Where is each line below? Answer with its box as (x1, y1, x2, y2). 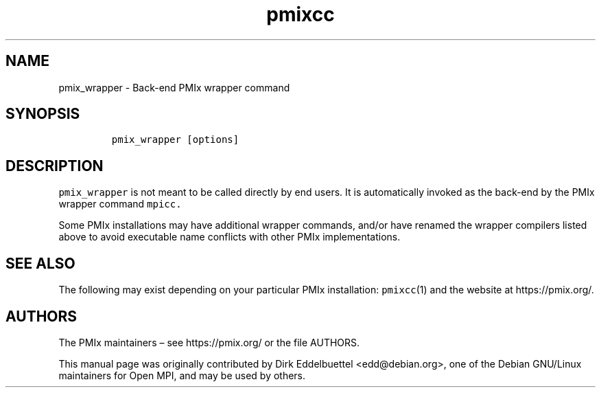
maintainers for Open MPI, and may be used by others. (58, 369, 306, 381)
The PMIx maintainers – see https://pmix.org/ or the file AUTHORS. (58, 336, 360, 348)
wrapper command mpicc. (58, 198, 182, 210)
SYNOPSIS (5, 105, 80, 123)
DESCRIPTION (5, 157, 104, 175)
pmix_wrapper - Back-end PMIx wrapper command (58, 81, 290, 93)
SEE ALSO (5, 254, 75, 272)
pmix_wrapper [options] (111, 134, 239, 146)
